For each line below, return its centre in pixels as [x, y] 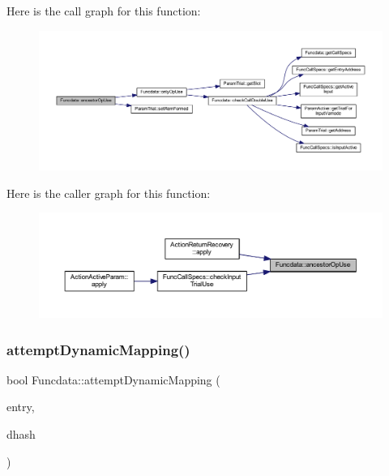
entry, [21, 407]
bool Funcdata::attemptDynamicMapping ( [113, 379]
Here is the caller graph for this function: [109, 193]
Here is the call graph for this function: [104, 11]
